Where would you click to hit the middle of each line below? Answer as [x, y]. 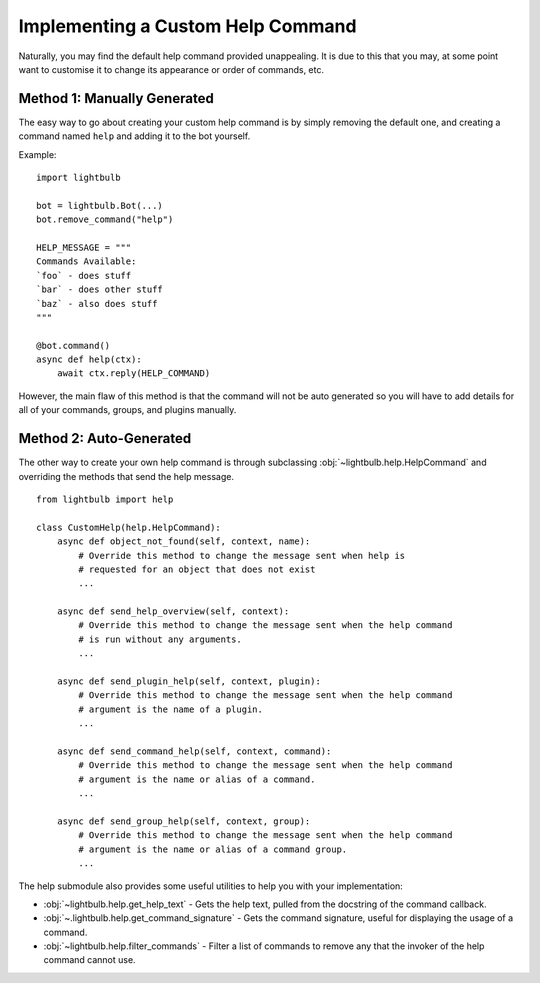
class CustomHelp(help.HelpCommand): [129, 527]
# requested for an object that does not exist [197, 569]
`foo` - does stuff [84, 275]
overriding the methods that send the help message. [126, 476]
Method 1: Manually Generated [116, 98]
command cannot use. [89, 960]
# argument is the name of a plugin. [171, 709]
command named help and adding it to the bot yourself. [134, 136]
